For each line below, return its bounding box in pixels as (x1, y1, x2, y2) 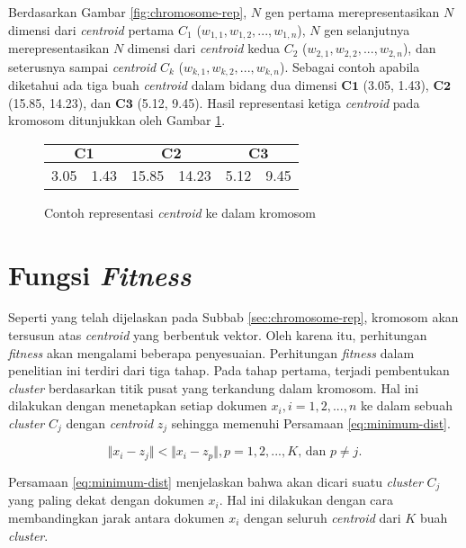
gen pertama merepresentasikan (264, 3, 440, 21)
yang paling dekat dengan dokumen (8, 490, 204, 509)
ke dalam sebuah (360, 396, 453, 415)
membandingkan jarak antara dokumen (8, 508, 225, 526)
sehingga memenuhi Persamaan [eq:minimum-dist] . (171, 414, 451, 433)
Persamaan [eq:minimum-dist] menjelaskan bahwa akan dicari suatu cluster (8, 472, 423, 490)
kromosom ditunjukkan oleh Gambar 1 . (8, 111, 226, 130)
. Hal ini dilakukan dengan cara (219, 490, 394, 509)
